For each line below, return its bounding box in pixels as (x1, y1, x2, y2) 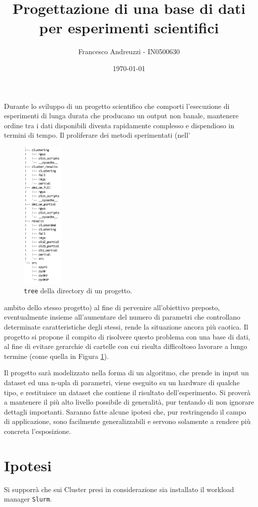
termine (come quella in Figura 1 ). (4, 350, 109, 361)
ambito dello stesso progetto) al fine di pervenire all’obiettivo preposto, (4, 302, 220, 312)
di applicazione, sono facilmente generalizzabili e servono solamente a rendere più (4, 416, 251, 426)
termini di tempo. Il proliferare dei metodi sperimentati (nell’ (4, 130, 191, 140)
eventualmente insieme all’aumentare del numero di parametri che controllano (4, 312, 241, 322)
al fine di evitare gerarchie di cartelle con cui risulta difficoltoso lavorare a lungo (4, 341, 248, 351)
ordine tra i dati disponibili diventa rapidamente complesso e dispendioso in (4, 120, 235, 130)
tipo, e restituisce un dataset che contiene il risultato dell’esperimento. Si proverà (4, 387, 251, 397)
